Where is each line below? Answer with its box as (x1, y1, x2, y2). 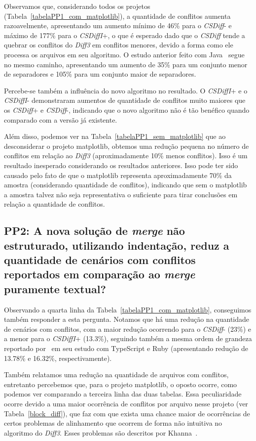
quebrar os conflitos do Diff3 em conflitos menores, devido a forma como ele (4, 40, 233, 50)
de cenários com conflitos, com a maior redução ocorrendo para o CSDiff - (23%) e (4, 323, 251, 334)
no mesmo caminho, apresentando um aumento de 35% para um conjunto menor (4, 59, 248, 69)
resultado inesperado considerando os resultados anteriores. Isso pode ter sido (4, 160, 238, 170)
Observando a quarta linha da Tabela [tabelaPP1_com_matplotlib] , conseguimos (4, 304, 252, 314)
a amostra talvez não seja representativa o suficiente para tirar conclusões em (4, 189, 238, 199)
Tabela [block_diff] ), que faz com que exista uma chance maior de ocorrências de (4, 408, 250, 418)
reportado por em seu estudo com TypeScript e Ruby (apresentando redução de (4, 343, 248, 353)
